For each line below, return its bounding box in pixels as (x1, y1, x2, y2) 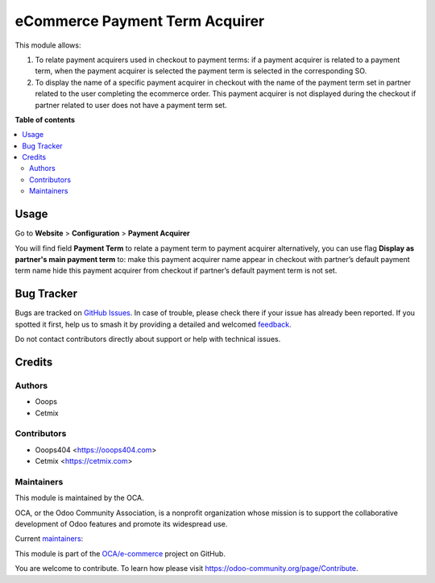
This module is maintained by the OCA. (14, 493, 144, 503)
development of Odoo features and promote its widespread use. (14, 519, 228, 528)
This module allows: (14, 40, 81, 50)
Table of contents (14, 115, 76, 124)
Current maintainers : (14, 534, 84, 543)
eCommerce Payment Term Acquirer (14, 12, 265, 30)
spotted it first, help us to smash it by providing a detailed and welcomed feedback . (14, 319, 292, 329)
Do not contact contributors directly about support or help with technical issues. (14, 335, 281, 344)
